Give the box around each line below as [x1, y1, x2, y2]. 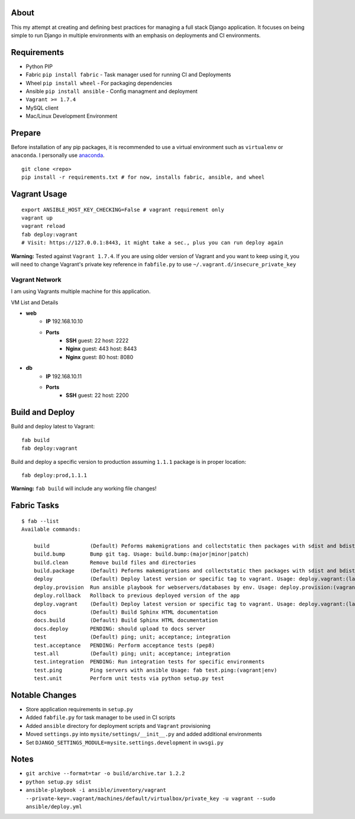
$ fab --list [21, 518, 59, 524]
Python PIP [25, 63, 53, 70]
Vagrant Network [11, 275, 62, 283]
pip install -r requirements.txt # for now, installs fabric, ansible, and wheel [21, 174, 265, 180]
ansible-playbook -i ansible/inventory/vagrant [25, 787, 167, 794]
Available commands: [21, 526, 81, 533]
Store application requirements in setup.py [25, 706, 133, 713]
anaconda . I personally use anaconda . [11, 151, 105, 159]
